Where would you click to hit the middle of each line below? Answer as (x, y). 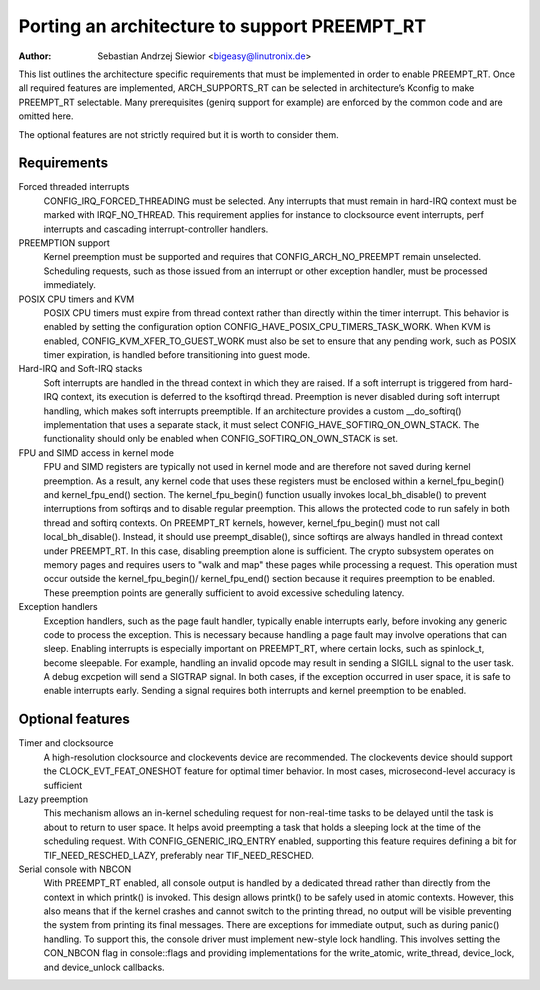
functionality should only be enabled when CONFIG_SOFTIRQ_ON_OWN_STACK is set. (221, 439)
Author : (35, 56)
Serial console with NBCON (75, 869)
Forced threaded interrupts (74, 187)
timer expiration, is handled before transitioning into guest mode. (176, 355)
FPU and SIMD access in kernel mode (96, 452)
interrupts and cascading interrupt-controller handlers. (156, 229)
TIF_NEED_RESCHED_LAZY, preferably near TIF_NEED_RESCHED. (178, 855)
